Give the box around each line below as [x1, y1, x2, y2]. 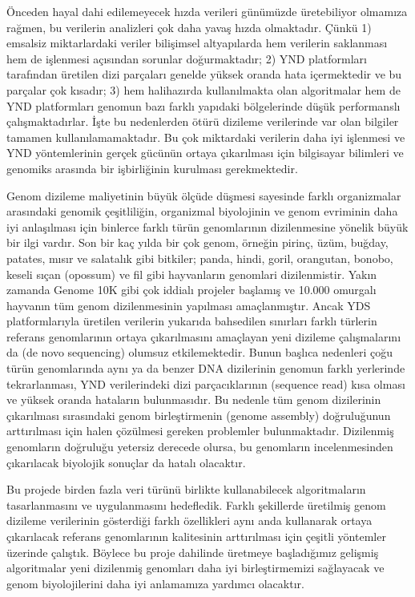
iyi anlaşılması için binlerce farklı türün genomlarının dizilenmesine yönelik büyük [6, 218, 409, 235]
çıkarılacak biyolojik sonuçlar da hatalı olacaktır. [6, 454, 246, 470]
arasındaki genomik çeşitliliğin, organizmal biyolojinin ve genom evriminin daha [6, 203, 398, 220]
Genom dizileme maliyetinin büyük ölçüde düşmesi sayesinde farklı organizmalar [6, 187, 401, 204]
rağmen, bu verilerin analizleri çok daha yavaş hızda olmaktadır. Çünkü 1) [6, 18, 372, 35]
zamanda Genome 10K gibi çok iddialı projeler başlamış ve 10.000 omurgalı [6, 281, 377, 298]
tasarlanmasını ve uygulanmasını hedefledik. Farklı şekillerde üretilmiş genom [6, 496, 386, 513]
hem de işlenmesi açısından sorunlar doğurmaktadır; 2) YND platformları [6, 50, 367, 67]
